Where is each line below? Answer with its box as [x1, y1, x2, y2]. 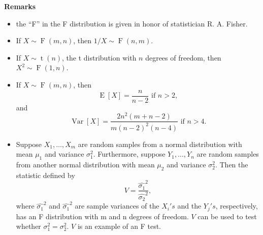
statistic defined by [16, 169, 75, 180]
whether [16, 221, 41, 231]
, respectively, [215, 200, 258, 211]
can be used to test [198, 211, 257, 221]
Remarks [4, 1, 36, 11]
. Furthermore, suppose [93, 149, 166, 159]
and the [177, 200, 202, 211]
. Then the [215, 159, 248, 170]
